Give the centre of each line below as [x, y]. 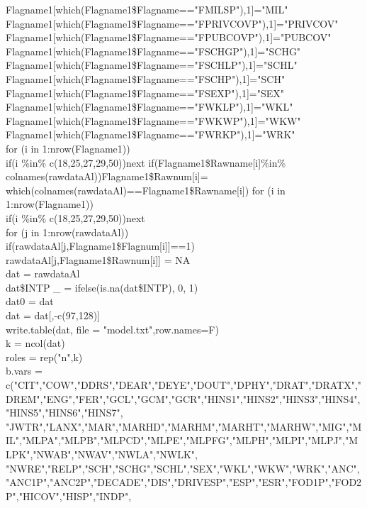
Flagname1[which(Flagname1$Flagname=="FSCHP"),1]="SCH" [146, 78]
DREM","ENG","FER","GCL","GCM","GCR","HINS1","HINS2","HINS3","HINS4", [183, 398]
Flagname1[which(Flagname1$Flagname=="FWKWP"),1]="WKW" [153, 120]
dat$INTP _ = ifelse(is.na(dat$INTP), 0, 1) [102, 287]
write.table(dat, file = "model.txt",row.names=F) [112, 329]
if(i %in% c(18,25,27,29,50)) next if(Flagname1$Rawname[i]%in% [146, 162]
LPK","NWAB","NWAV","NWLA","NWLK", [102, 454]
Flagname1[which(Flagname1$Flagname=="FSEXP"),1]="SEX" [145, 93]
